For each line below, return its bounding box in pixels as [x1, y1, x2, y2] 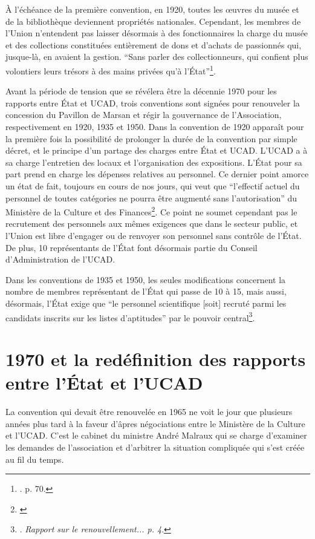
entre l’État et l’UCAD [5, 370, 203, 395]
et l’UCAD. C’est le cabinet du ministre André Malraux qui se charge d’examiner [5, 429, 307, 442]
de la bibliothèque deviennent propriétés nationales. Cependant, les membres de [5, 15, 301, 27]
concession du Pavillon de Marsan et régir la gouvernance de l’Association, [5, 108, 282, 121]
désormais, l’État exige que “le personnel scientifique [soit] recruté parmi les [5, 296, 287, 309]
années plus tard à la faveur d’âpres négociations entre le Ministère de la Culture [5, 417, 305, 430]
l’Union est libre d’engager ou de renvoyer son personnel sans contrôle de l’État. [5, 229, 302, 241]
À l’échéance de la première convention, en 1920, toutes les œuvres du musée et [5, 3, 299, 15]
